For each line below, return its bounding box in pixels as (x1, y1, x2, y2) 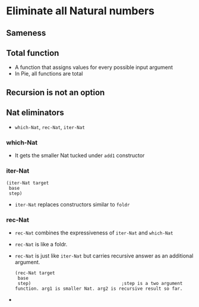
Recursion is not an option (6, 87, 105, 98)
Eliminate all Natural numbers (6, 4, 154, 18)
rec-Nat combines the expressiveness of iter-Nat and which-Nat (14, 229, 173, 236)
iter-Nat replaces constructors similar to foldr (14, 201, 130, 208)
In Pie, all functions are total (14, 70, 83, 77)
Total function (6, 48, 59, 58)
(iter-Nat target (6, 180, 49, 186)
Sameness (6, 28, 46, 38)
